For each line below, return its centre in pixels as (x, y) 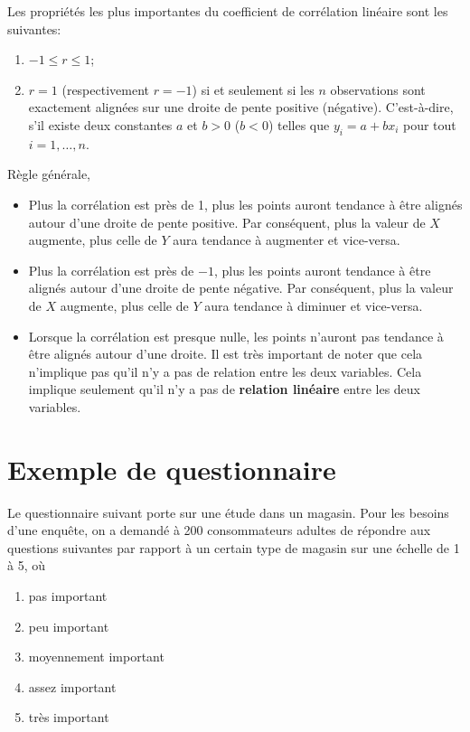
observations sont (378, 89)
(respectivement (105, 89)
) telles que (299, 124)
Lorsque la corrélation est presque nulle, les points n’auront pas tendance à (236, 336)
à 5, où (26, 565)
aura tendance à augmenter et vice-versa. (287, 240)
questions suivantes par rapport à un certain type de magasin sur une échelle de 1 (234, 547)
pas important (68, 595)
